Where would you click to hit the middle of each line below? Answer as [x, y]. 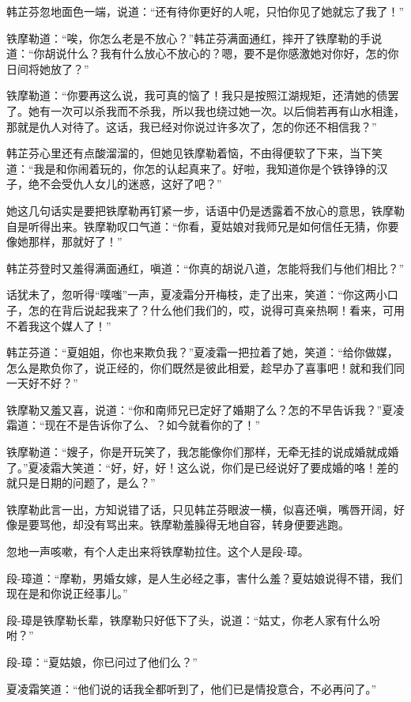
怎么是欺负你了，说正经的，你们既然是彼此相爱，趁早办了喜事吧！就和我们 [200, 367]
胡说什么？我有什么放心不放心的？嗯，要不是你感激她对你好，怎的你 [222, 53]
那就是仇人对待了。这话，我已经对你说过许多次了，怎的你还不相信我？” [192, 126]
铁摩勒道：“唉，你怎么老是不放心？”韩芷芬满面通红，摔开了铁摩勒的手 [189, 38]
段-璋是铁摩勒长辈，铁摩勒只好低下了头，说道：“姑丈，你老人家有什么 [188, 619]
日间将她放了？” [48, 68]
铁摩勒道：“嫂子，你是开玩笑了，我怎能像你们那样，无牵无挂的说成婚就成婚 [203, 452]
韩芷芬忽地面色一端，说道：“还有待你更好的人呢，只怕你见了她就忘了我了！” [205, 11]
